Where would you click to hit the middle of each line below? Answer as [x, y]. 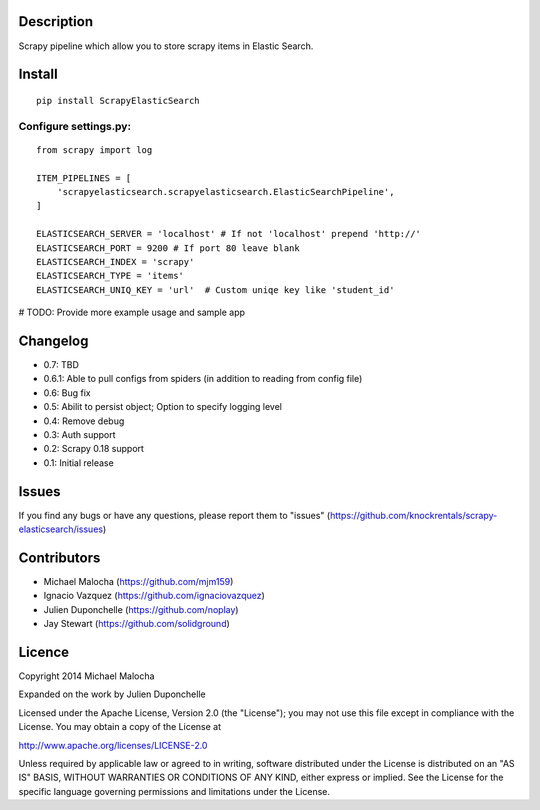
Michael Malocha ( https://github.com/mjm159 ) [138, 582]
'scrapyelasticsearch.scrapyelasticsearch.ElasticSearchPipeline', [225, 192]
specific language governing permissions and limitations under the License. [174, 791]
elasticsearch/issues [61, 529]
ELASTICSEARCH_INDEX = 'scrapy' [115, 261]
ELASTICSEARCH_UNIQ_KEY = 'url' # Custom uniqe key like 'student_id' [215, 289]
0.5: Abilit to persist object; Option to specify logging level [162, 407]
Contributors [59, 557]
